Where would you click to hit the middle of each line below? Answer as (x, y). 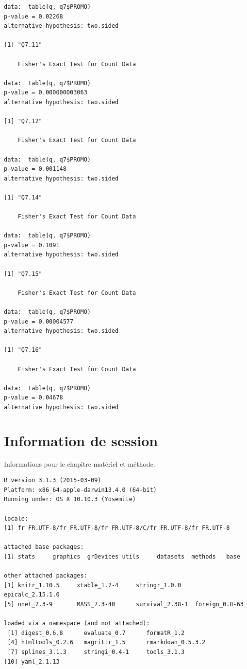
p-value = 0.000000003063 (46, 93)
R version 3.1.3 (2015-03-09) (53, 480)
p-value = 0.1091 (32, 245)
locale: (16, 518)
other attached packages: (46, 576)
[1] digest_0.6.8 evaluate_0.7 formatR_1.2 (96, 633)
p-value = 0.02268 (33, 16)
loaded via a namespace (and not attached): (77, 624)
